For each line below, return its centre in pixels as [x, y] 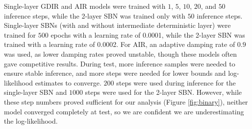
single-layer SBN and [36, 92]
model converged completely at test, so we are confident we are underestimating [124, 111]
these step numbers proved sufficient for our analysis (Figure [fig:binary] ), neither [126, 101]
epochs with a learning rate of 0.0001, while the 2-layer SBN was [148, 34]
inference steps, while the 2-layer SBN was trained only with [95, 15]
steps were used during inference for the [176, 82]
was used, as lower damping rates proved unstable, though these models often [121, 54]
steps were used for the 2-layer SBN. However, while [163, 92]
